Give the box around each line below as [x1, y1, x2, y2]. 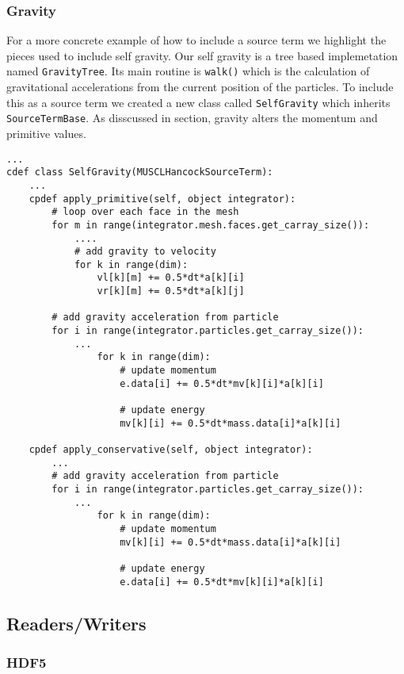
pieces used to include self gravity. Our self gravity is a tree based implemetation [6, 47, 398, 63]
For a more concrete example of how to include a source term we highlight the [6, 32, 387, 48]
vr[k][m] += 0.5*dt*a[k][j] [97, 285, 245, 297]
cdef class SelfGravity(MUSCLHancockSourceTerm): [6, 167, 273, 178]
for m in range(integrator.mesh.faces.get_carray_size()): [51, 219, 370, 231]
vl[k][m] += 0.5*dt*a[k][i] [97, 272, 245, 284]
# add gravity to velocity [74, 246, 216, 258]
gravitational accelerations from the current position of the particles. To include [6, 79, 394, 95]
